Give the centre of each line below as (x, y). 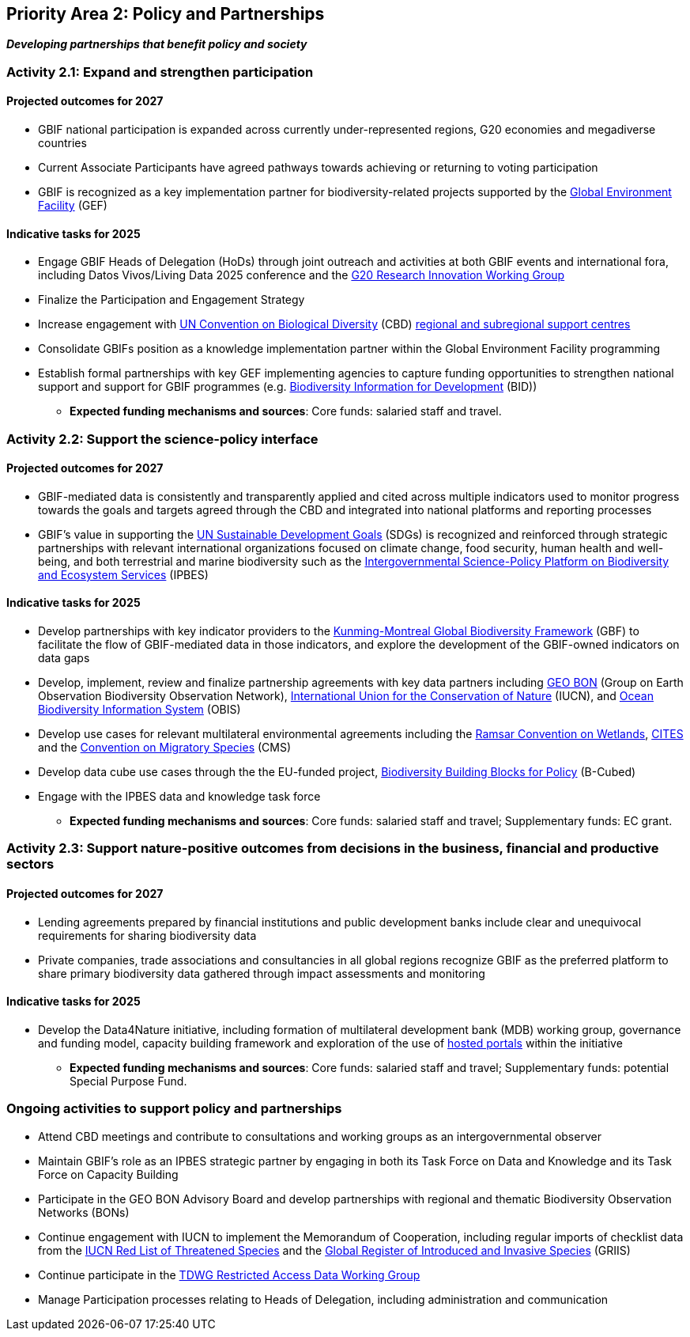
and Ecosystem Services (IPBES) (123, 574)
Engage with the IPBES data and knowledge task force (179, 797)
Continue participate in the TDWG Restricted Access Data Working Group (229, 1275)
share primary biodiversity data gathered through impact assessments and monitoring (262, 973)
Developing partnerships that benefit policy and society (157, 44)
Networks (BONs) (84, 1212)
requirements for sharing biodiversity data (147, 935)
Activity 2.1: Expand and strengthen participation (160, 72)
